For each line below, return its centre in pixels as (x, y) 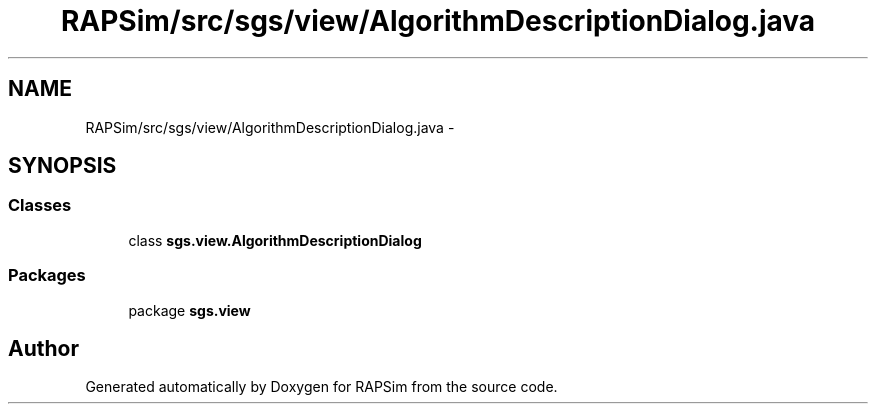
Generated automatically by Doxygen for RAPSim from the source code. (321, 387)
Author (43, 348)
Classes (40, 205)
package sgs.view (189, 310)
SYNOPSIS (62, 166)
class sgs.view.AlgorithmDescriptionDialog (275, 240)
